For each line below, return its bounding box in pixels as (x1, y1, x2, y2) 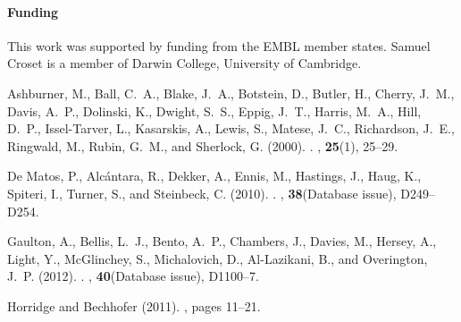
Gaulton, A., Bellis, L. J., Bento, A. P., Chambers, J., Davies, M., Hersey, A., (7, 232, 437, 250)
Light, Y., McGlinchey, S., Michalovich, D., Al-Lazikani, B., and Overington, (7, 249, 428, 267)
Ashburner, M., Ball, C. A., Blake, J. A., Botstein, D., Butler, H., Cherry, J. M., (7, 83, 455, 102)
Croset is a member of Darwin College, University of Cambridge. (7, 54, 362, 72)
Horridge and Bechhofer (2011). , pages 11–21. (7, 296, 261, 315)
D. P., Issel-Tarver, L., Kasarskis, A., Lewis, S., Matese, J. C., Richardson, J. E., (7, 119, 455, 138)
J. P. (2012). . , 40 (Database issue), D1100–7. (7, 267, 259, 285)
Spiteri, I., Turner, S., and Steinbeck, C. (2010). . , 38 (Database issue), (7, 183, 397, 202)
